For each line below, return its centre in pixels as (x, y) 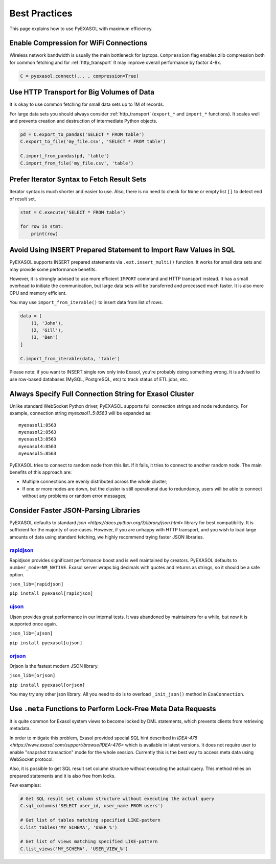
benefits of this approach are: (41, 472)
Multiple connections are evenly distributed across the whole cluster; (95, 482)
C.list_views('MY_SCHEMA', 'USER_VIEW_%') (74, 849)
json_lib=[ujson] (31, 633)
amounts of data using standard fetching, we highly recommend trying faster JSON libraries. (107, 537)
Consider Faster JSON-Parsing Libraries (75, 510)
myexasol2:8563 (38, 432)
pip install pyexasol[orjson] (47, 685)
